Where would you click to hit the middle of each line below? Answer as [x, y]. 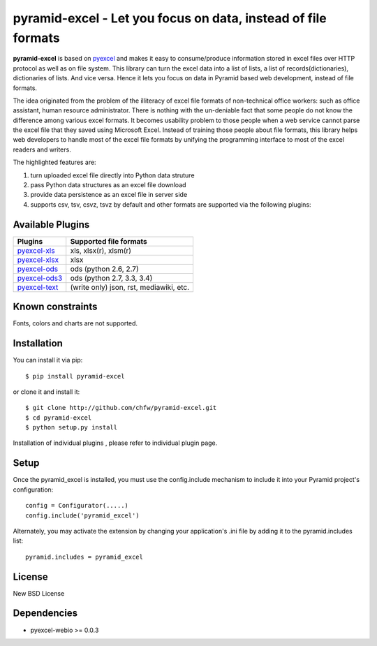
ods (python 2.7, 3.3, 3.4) [111, 278]
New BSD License [39, 593]
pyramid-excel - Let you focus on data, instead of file [170, 18]
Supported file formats [109, 241]
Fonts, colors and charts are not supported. [75, 323]
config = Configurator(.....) [77, 506]
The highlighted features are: [55, 162]
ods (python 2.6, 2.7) [104, 269]
